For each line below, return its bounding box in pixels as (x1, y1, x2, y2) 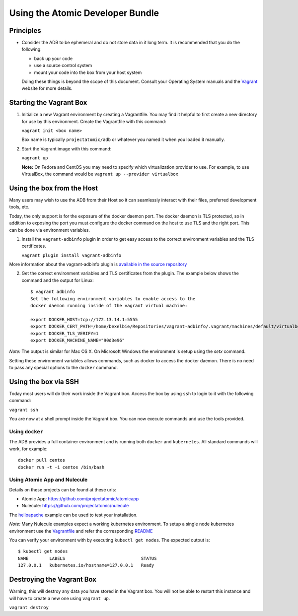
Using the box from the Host (9, 184, 98, 192)
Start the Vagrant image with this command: (21, 145, 112, 151)
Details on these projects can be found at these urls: (9, 486, 116, 492)
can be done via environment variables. (9, 227, 90, 233)
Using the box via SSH (9, 377, 79, 386)
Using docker (9, 428, 44, 435)
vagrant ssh (9, 407, 38, 412)
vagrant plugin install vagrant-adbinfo (21, 252, 122, 258)
